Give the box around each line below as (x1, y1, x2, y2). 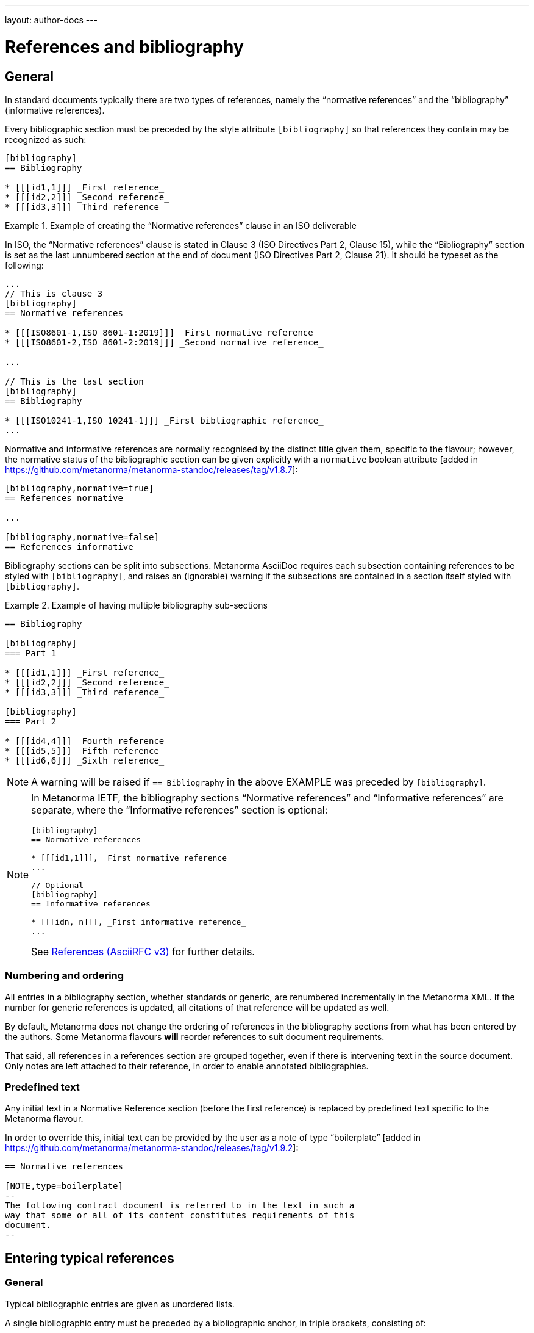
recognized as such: (5, 134, 87, 145)
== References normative (5, 493, 123, 503)
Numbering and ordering (5, 969, 124, 982)
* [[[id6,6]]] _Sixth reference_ (5, 755, 165, 765)
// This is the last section (5, 376, 144, 386)
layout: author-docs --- (5, 15, 98, 25)
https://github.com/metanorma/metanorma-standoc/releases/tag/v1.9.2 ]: (5, 1143, 299, 1154)
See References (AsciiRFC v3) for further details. (31, 945, 255, 958)
